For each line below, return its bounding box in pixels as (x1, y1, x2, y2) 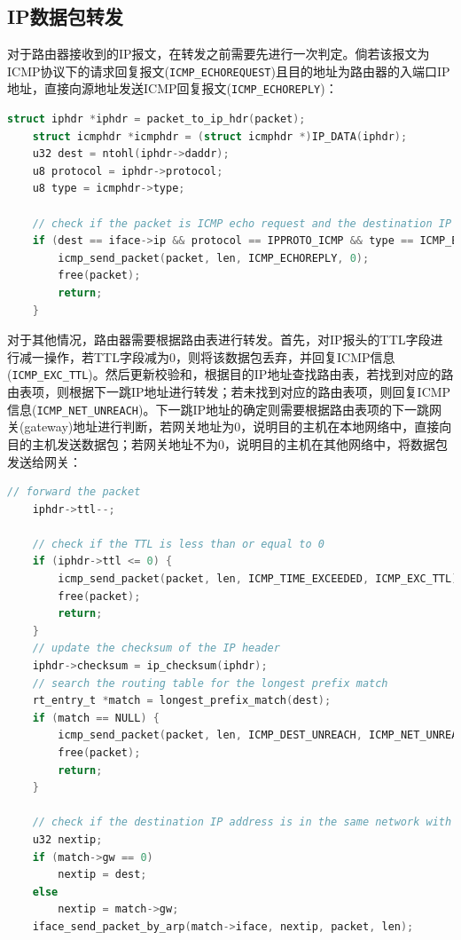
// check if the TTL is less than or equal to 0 (32, 537, 324, 550)
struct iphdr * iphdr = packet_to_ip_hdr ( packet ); (7, 113, 306, 126)
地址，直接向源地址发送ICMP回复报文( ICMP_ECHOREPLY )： (7, 79, 338, 98)
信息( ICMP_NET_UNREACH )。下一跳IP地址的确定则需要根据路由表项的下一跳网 (7, 399, 442, 418)
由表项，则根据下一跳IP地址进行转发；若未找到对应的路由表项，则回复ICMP (7, 383, 451, 401)
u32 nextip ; (32, 833, 103, 846)
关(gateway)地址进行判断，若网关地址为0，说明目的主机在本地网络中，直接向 (7, 417, 452, 436)
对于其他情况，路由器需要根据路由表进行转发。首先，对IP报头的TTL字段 (7, 330, 431, 349)
